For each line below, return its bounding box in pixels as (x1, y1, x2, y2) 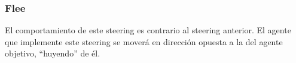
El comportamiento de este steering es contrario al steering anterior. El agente (5, 24, 291, 36)
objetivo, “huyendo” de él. (5, 47, 100, 59)
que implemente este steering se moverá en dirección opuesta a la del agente (5, 35, 283, 48)
